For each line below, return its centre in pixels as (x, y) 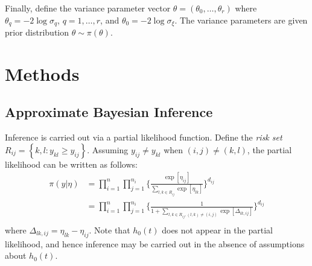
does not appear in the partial (217, 230)
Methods (42, 73)
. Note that (110, 230)
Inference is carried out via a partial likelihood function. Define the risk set (144, 137)
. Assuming (108, 149)
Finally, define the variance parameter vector (88, 8)
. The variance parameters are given (241, 20)
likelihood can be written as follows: (71, 164)
